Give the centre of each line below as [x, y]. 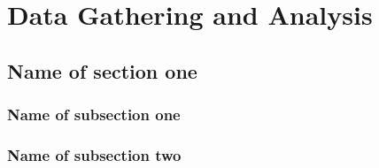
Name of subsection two [94, 154]
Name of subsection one [94, 115]
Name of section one [102, 70]
